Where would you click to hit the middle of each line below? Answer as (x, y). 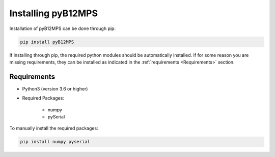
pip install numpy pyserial (55, 142)
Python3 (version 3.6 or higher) (55, 88)
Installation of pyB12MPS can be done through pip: (62, 28)
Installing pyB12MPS (54, 13)
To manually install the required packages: (54, 128)
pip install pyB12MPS (47, 42)
